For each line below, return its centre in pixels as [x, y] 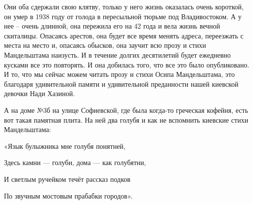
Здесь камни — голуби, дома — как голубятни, [75, 162]
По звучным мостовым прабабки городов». [68, 195]
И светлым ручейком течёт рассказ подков [67, 179]
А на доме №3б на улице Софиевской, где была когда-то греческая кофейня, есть [126, 110]
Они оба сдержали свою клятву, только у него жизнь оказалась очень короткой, [124, 6]
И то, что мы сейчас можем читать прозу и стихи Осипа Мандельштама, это [119, 74]
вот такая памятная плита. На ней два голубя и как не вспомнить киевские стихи [126, 119]
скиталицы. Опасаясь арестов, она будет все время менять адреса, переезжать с [124, 35]
